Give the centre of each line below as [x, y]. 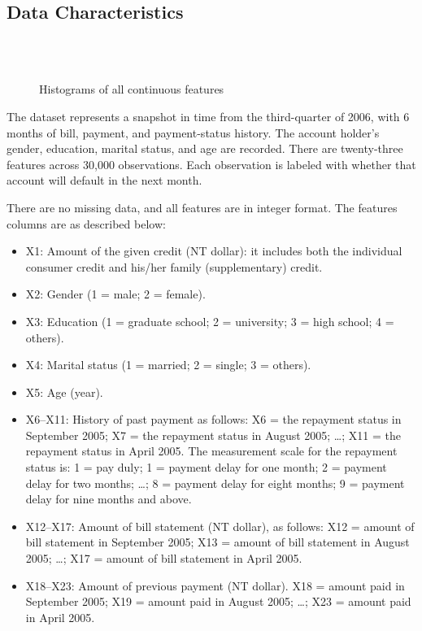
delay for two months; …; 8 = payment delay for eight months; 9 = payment [215, 483]
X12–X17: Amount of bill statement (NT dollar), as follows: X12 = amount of [220, 526]
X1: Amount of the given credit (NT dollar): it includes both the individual [214, 251]
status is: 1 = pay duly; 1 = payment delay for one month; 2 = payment [206, 467]
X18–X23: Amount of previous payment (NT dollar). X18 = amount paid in [215, 585]
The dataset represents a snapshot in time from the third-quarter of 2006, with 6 [208, 116]
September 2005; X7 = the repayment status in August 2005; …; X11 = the [213, 435]
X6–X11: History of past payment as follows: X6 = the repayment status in [213, 419]
